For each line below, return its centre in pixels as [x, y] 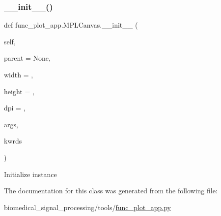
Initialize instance [30, 174]
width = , [19, 74]
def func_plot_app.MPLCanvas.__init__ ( [71, 25]
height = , [19, 91]
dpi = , [15, 108]
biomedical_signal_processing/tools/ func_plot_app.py [87, 207]
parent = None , [27, 58]
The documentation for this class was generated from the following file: [111, 191]
